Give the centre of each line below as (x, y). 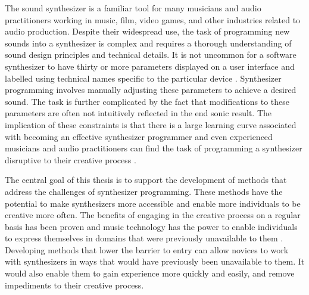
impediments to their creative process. (74, 285)
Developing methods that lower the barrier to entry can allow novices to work (147, 249)
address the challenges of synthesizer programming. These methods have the (144, 191)
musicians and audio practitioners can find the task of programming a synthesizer (154, 148)
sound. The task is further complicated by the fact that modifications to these (147, 101)
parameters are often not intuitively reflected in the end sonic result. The (138, 113)
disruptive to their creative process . (71, 159)
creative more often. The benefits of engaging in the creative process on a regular (153, 215)
